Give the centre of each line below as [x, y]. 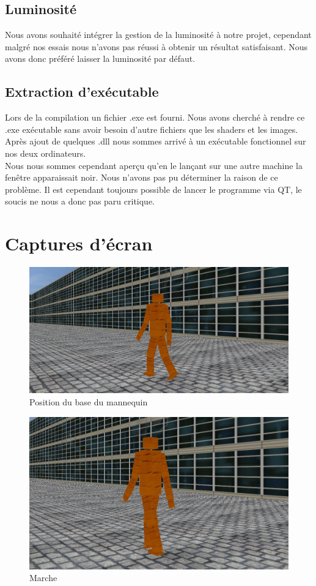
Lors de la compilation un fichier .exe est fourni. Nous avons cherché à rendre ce [155, 117]
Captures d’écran [79, 243]
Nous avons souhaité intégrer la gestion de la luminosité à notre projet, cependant [158, 35]
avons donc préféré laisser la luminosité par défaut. [100, 58]
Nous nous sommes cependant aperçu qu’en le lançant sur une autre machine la [154, 165]
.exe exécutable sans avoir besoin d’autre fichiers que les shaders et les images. [152, 129]
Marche [43, 578]
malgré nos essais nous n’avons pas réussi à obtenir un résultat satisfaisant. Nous [156, 46]
